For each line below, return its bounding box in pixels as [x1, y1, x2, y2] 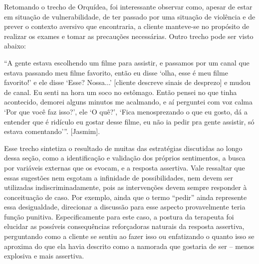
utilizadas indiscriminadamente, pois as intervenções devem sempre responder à [4, 182, 247, 192]
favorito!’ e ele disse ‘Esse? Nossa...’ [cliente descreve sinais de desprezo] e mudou [4, 77, 251, 87]
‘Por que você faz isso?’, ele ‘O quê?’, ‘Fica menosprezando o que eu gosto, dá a [4, 106, 248, 116]
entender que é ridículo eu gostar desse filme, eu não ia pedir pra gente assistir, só [4, 116, 255, 126]
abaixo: [4, 40, 26, 51]
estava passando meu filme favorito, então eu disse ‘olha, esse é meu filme [4, 67, 228, 77]
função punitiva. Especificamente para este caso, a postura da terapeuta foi [4, 211, 234, 221]
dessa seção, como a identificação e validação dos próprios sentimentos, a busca [4, 152, 246, 163]
